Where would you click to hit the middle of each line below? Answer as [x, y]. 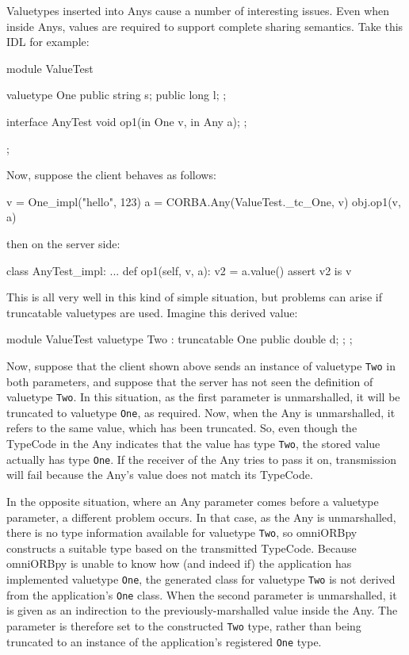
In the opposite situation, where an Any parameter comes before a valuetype [193, 501]
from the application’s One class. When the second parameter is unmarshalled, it [202, 594]
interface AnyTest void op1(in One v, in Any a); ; [127, 121]
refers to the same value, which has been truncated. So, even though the [182, 428]
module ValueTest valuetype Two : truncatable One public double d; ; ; [180, 339]
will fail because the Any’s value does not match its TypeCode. [160, 475]
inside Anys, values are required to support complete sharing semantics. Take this [205, 26]
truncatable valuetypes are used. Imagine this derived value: [152, 312]
